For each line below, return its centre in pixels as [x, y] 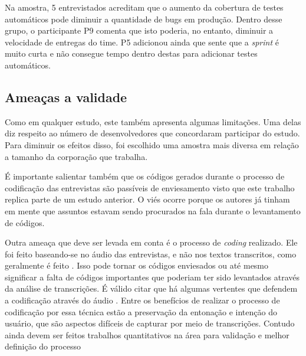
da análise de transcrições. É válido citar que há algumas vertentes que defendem [151, 288]
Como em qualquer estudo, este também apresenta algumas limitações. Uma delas [153, 121]
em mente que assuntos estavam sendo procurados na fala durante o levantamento [153, 210]
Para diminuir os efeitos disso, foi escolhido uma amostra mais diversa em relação [152, 144]
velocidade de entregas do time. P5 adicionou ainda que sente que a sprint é [142, 42]
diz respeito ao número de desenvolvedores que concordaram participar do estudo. [152, 133]
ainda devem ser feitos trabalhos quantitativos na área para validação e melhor [147, 334]
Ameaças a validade [66, 97]
